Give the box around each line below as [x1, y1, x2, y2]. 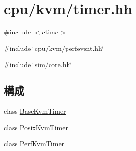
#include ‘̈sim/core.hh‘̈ [4, 59, 72, 69]
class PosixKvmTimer [4, 122, 68, 132]
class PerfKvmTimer [4, 138, 65, 149]
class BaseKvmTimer [4, 106, 66, 116]
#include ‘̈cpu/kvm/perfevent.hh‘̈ [4, 43, 104, 53]
